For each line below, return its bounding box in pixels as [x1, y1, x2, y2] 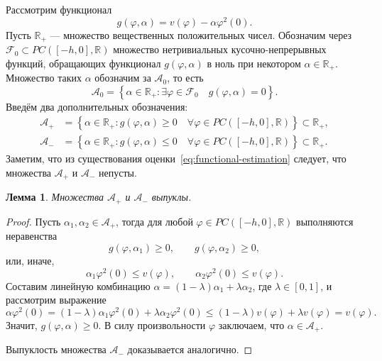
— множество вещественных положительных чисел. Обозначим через [50, 27, 352, 42]
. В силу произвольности [98, 317, 206, 332]
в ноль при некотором [207, 55, 301, 70]
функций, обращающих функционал [6, 55, 161, 70]
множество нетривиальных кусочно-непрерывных [113, 42, 327, 57]
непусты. [98, 165, 137, 180]
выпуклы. [151, 189, 192, 204]
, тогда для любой [116, 213, 193, 228]
